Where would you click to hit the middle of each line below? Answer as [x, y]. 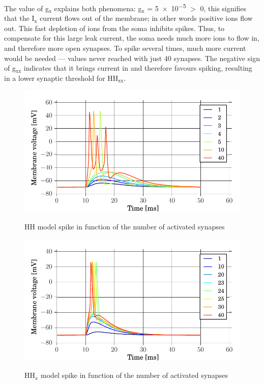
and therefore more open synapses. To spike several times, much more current [125, 48]
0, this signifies [223, 8]
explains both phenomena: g [98, 8]
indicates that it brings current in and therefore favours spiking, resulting [138, 68]
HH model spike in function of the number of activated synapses [125, 226]
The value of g [26, 8]
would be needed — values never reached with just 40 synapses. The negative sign [132, 58]
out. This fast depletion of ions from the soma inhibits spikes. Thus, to [114, 28]
